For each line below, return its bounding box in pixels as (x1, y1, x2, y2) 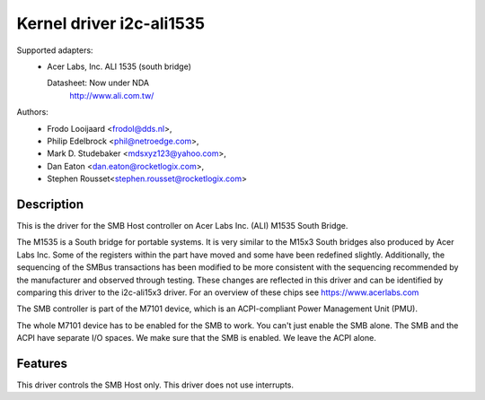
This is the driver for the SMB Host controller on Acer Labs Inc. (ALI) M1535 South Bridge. (16, 220, 348, 230)
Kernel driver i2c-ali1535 (16, 13, 206, 33)
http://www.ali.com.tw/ (69, 90, 154, 100)
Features (16, 355, 67, 371)
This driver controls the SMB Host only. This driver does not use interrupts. (16, 379, 295, 390)
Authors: (16, 107, 48, 117)
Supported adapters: (16, 45, 93, 56)
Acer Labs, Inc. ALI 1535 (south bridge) (47, 61, 192, 72)
